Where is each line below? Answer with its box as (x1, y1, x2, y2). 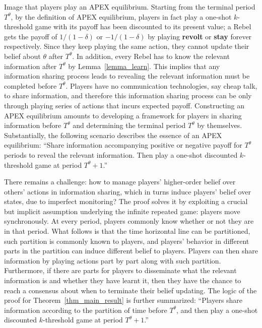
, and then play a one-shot (176, 304, 258, 315)
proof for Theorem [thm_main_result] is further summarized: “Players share (4, 295, 243, 305)
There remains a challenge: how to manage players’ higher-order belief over (4, 176, 236, 187)
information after (4, 60, 57, 71)
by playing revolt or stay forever (148, 31, 252, 41)
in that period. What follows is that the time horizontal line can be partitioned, (4, 226, 250, 236)
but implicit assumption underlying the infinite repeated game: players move (4, 206, 240, 216)
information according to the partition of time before (4, 304, 167, 315)
